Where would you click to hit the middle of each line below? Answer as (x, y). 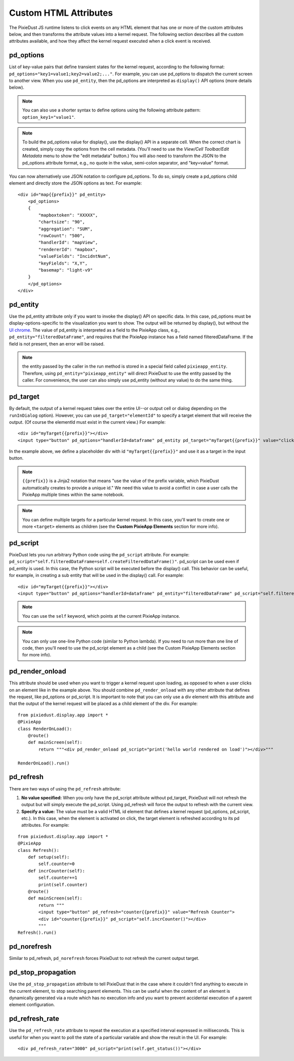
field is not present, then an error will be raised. (57, 344)
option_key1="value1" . (49, 117)
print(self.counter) (63, 884)
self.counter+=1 (58, 878)
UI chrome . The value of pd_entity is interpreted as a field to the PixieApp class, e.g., (94, 330)
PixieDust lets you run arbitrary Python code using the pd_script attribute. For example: (99, 555)
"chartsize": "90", (62, 222)
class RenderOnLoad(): (45, 729)
